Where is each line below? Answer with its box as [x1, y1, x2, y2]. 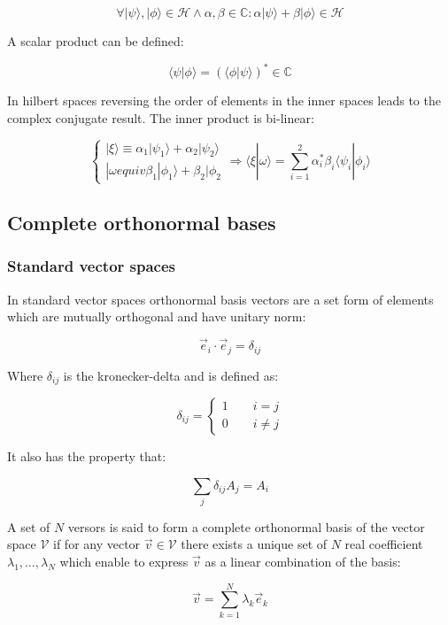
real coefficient [344, 535, 423, 553]
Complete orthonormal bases [7, 209, 276, 236]
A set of [7, 517, 50, 536]
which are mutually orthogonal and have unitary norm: [7, 307, 306, 326]
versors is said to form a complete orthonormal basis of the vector [67, 517, 425, 536]
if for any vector [53, 535, 141, 553]
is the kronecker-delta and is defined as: [63, 366, 279, 384]
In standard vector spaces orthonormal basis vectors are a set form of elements [7, 289, 434, 308]
